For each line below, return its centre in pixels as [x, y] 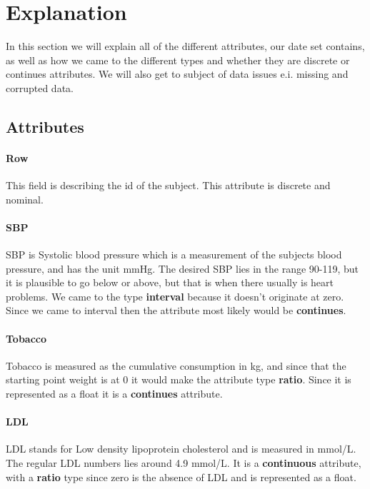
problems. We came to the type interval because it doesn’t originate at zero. [175, 296]
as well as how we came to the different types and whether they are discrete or [178, 60]
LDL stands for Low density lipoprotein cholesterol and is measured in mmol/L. [181, 449]
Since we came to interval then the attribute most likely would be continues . [176, 310]
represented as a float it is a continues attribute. [114, 394]
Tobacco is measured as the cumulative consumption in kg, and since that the [176, 365]
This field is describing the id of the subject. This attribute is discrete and [168, 185]
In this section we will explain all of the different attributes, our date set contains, [185, 46]
